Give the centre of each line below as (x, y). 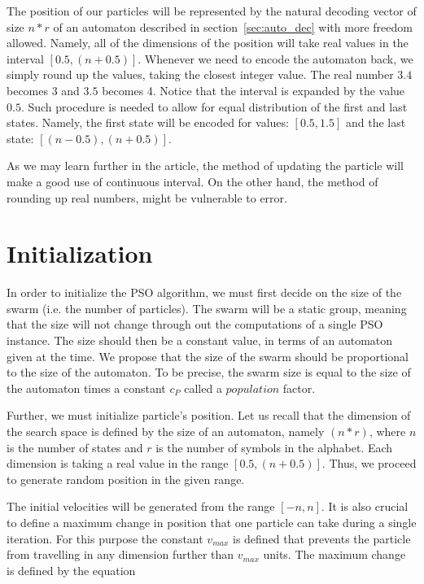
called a (203, 388)
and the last (376, 122)
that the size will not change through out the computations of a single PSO (195, 324)
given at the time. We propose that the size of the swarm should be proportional (208, 356)
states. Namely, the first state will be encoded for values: (148, 122)
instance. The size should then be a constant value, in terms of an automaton (200, 340)
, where (387, 431)
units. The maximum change (334, 554)
